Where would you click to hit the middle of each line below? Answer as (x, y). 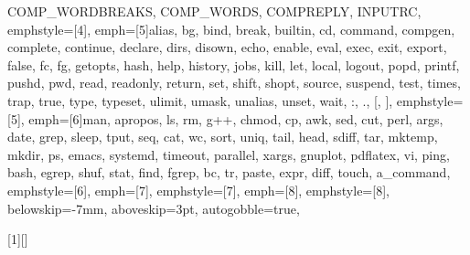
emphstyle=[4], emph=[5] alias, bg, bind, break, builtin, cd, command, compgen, (231, 29)
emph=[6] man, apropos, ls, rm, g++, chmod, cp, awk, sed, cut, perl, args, (236, 118)
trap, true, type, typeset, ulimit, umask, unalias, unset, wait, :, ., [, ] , (200, 100)
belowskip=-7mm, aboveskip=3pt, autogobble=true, (154, 208)
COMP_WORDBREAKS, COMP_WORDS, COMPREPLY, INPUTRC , (214, 11)
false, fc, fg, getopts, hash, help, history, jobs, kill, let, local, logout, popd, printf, (234, 64)
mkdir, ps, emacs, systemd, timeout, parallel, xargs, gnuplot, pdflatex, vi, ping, (229, 154)
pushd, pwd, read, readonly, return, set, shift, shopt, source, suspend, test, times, (234, 83)
